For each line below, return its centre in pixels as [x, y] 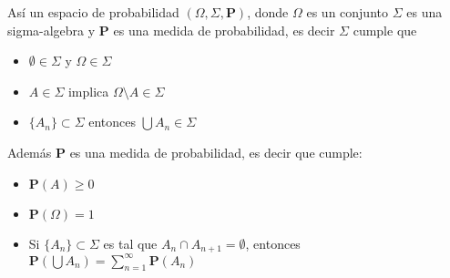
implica [88, 91]
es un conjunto [347, 12]
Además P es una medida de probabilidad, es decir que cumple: [185, 152]
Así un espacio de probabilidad [93, 12]
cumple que [385, 30]
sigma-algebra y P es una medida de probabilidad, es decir [171, 30]
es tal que [130, 243]
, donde [268, 12]
